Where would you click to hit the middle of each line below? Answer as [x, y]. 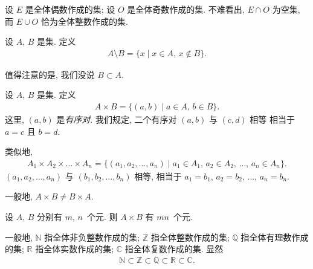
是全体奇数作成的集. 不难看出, [186, 9]
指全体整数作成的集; [190, 237]
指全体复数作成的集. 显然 [174, 249]
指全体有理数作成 [275, 237]
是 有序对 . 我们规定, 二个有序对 [117, 119]
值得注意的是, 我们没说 [50, 74]
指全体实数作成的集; [75, 249]
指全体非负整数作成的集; [92, 237]
